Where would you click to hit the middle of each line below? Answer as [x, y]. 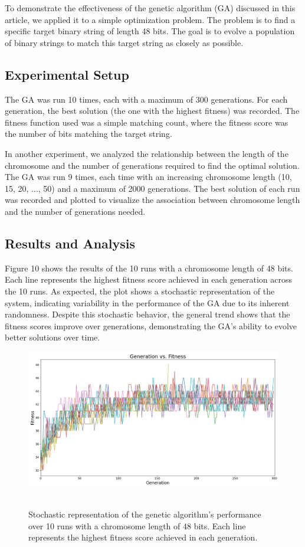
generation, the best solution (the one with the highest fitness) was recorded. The [152, 111]
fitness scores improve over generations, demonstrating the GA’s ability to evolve [151, 325]
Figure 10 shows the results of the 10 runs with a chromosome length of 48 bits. [149, 268]
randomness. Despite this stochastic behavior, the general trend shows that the [147, 314]
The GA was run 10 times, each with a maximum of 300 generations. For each [146, 99]
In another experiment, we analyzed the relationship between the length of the [147, 153]
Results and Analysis [70, 243]
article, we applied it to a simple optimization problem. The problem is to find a [150, 19]
